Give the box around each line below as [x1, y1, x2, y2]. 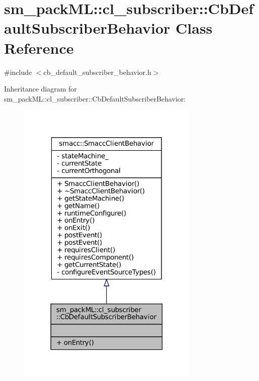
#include [4, 66, 32, 77]
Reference [4, 37, 74, 58]
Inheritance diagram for [4, 83, 77, 94]
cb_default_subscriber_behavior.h [43, 66, 151, 77]
